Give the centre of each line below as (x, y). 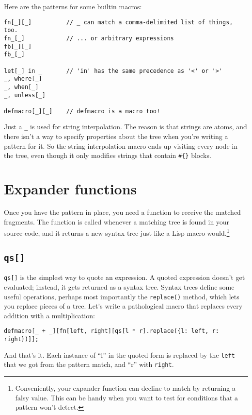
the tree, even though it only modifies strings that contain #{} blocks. (108, 155)
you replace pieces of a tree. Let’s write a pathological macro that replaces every (123, 306)
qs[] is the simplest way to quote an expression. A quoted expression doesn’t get (125, 277)
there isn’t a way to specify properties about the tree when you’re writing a (116, 136)
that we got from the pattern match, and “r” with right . (89, 364)
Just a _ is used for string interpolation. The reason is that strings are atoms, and (126, 127)
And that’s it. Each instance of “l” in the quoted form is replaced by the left (119, 354)
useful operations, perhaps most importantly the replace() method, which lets (122, 296)
